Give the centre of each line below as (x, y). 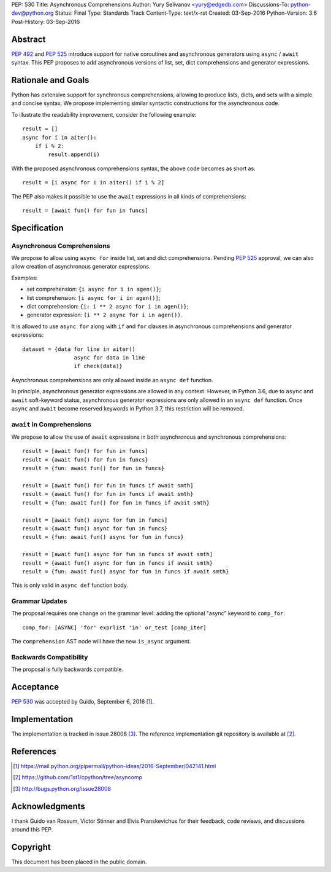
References (34, 751)
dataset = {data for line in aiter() (79, 349)
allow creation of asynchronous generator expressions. (81, 267)
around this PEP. (32, 830)
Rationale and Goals (50, 80)
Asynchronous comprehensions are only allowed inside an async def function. (112, 380)
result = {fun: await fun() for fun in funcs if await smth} (116, 503)
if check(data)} (98, 366)
